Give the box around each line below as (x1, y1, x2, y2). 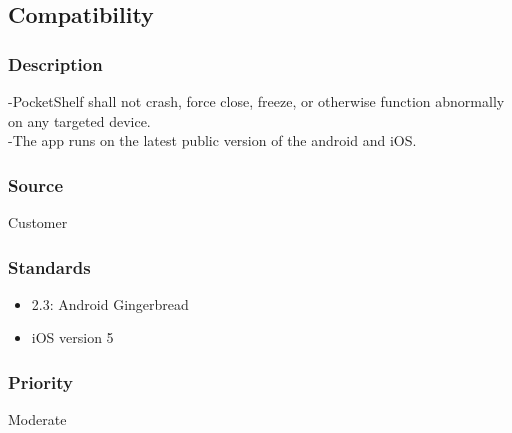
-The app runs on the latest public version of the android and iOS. (8, 130, 417, 151)
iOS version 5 (31, 327, 114, 348)
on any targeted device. (8, 110, 151, 131)
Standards (8, 254, 91, 279)
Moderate (8, 409, 67, 430)
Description (8, 51, 103, 76)
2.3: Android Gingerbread (31, 293, 189, 314)
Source (8, 172, 64, 197)
